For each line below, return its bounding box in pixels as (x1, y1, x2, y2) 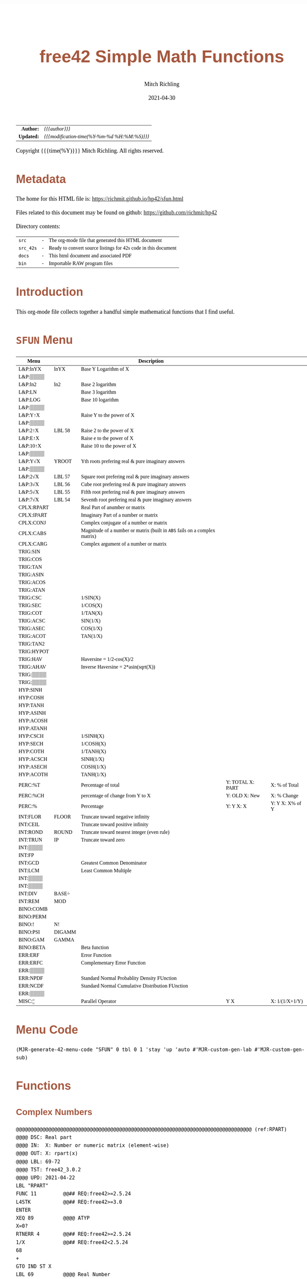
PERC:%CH (18, 792, 45, 798)
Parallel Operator (81, 998, 117, 1004)
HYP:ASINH (18, 710, 46, 716)
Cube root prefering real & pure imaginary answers (81, 481, 186, 487)
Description (138, 358, 164, 364)
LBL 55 (54, 489, 70, 495)
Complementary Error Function (81, 959, 146, 966)
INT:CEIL (18, 821, 40, 828)
